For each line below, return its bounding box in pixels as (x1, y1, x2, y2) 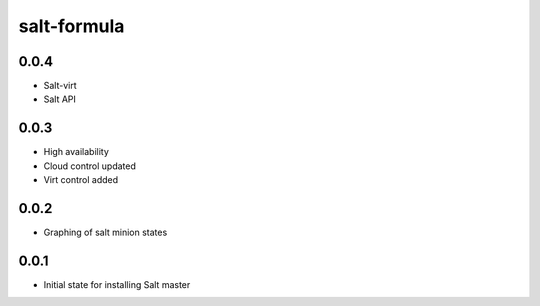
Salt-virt (43, 80, 77, 92)
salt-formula (18, 15, 125, 37)
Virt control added (43, 174, 119, 186)
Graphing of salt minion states (43, 226, 168, 239)
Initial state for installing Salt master (43, 278, 191, 290)
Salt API (43, 93, 77, 105)
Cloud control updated (43, 160, 137, 172)
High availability (43, 146, 110, 158)
